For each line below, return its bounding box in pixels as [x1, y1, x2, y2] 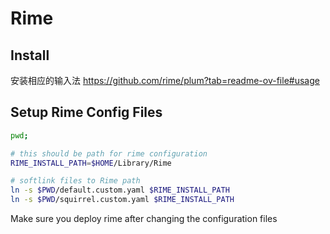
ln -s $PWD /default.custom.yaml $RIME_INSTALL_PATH [10, 185, 230, 196]
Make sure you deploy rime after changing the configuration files [10, 213, 278, 225]
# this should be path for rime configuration [10, 148, 208, 159]
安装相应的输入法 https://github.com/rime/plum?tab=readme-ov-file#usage [10, 75, 320, 86]
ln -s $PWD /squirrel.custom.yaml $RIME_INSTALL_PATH [10, 195, 235, 205]
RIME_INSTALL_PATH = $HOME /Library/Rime [10, 158, 172, 168]
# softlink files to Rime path [10, 176, 141, 186]
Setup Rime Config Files [10, 104, 163, 121]
